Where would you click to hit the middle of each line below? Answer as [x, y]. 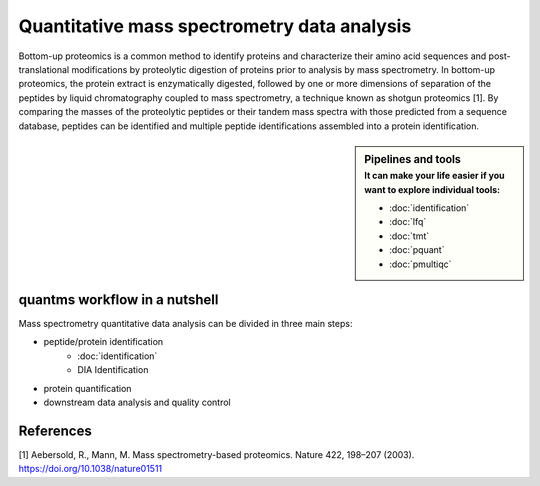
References [55, 430]
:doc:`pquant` [417, 250]
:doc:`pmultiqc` [420, 264]
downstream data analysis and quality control [137, 402]
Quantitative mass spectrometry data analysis [215, 26]
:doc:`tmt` [409, 236]
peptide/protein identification [103, 342]
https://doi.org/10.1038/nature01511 [90, 469]
